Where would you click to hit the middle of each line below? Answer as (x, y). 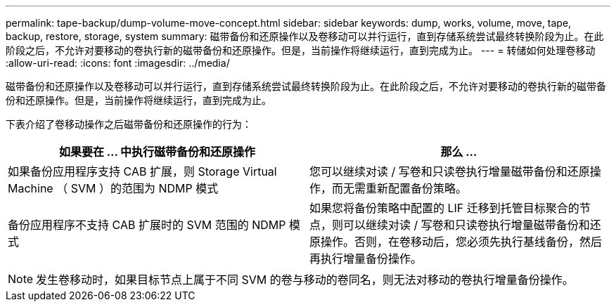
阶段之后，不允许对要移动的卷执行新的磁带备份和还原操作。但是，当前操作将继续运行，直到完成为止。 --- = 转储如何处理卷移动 (301, 50)
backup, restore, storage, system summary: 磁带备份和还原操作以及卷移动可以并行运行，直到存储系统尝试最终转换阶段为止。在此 (305, 36)
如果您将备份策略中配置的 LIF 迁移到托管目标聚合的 (444, 208)
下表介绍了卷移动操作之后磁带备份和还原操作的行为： (129, 124)
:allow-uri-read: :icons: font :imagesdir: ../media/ (118, 63)
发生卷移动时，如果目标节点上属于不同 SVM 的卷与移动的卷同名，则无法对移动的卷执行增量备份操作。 (305, 280)
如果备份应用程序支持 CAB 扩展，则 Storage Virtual (142, 171)
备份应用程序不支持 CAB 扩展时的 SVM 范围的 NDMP (147, 225)
